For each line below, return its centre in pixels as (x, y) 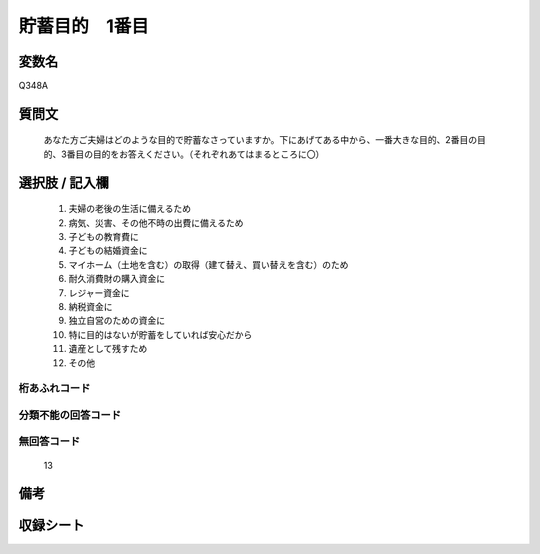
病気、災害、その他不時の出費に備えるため (156, 222)
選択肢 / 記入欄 (64, 182)
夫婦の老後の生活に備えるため (130, 209)
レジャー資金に (99, 292)
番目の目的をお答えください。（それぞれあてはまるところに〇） (195, 154)
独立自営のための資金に (116, 321)
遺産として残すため (108, 349)
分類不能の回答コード (70, 415)
